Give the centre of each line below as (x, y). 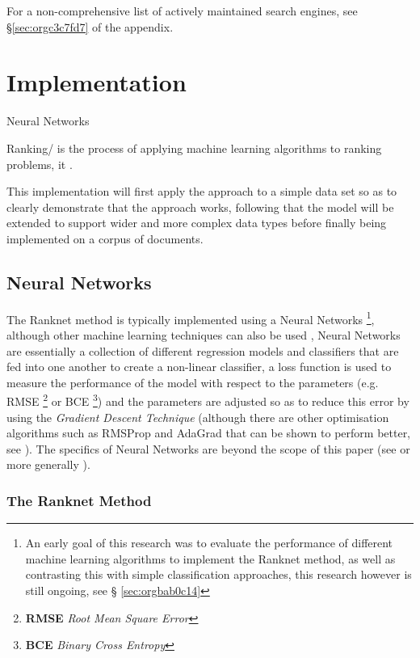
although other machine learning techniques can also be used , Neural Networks (204, 334)
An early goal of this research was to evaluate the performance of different (209, 543)
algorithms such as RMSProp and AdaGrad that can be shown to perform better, (209, 433)
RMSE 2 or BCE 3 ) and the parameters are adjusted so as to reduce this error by (208, 400)
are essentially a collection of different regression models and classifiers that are (203, 350)
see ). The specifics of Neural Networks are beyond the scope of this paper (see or (208, 448)
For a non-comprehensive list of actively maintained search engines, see (182, 11)
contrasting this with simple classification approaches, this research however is (218, 574)
